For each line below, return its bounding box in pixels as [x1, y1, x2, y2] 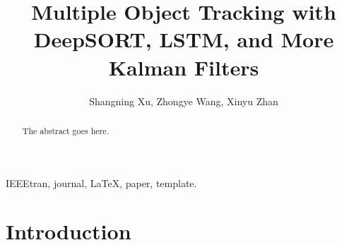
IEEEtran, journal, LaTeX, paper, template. [6, 175, 197, 190]
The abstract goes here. [22, 124, 109, 136]
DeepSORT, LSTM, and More [33, 25, 334, 54]
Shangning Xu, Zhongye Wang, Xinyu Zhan [89, 93, 278, 108]
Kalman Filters [108, 52, 259, 81]
